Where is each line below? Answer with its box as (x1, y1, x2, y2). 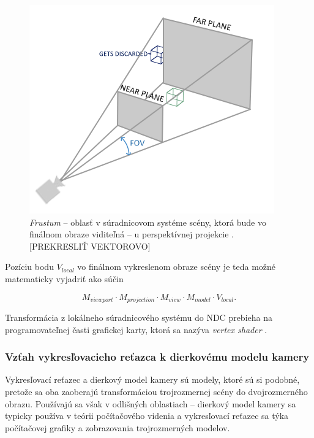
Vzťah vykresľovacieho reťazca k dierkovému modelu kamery (5, 349, 310, 364)
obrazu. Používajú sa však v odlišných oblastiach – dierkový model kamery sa (5, 397, 296, 410)
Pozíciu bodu (5, 260, 54, 273)
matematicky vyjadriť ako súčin (5, 272, 124, 285)
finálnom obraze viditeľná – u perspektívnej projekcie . (29, 228, 234, 240)
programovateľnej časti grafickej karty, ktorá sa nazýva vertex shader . (5, 323, 267, 336)
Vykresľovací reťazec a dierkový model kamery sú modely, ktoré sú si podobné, (5, 373, 300, 386)
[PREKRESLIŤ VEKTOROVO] (29, 239, 151, 252)
